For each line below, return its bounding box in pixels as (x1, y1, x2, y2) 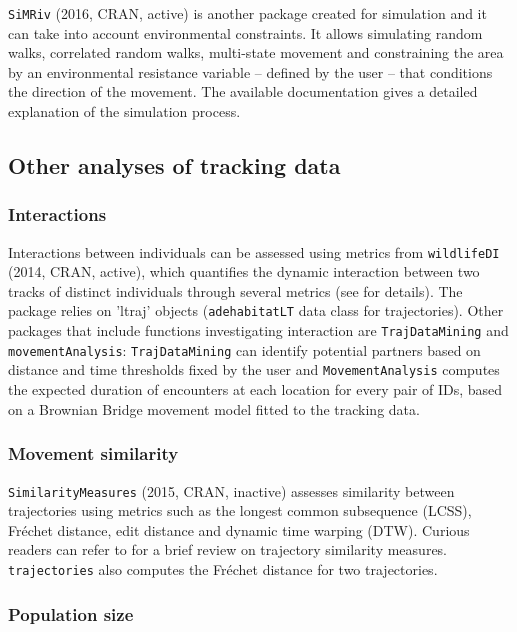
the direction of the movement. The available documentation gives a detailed (8, 81, 478, 102)
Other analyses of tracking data (8, 150, 341, 181)
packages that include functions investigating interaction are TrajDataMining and (8, 320, 509, 341)
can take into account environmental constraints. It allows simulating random (8, 22, 483, 43)
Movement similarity (8, 441, 179, 466)
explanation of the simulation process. (8, 101, 241, 122)
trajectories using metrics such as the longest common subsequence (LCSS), (8, 500, 472, 521)
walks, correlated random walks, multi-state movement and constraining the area (8, 42, 504, 63)
